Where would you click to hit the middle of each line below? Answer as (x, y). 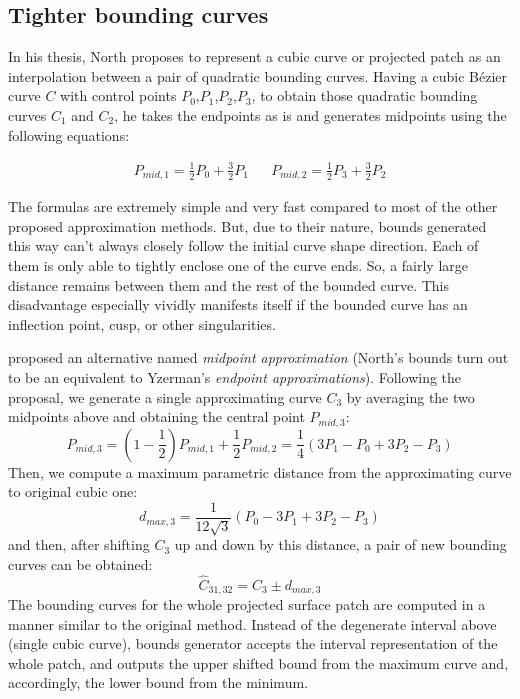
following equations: (69, 134)
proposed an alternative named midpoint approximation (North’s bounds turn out (258, 357)
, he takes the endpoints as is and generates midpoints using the (310, 114)
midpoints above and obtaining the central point (156, 416)
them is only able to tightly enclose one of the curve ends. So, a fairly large (238, 264)
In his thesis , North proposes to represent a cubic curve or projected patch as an (254, 56)
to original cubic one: (73, 491)
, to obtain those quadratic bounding (364, 95)
